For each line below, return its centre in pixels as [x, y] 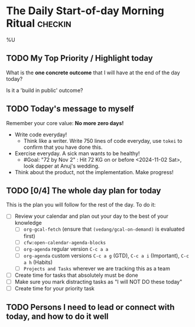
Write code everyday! [41, 135]
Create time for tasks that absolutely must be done [76, 275]
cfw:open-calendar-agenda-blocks [65, 243]
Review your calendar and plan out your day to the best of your [91, 216]
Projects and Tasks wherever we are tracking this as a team [97, 268]
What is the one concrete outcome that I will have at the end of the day [93, 73]
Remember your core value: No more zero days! [65, 123]
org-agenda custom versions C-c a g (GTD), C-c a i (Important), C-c [106, 256]
